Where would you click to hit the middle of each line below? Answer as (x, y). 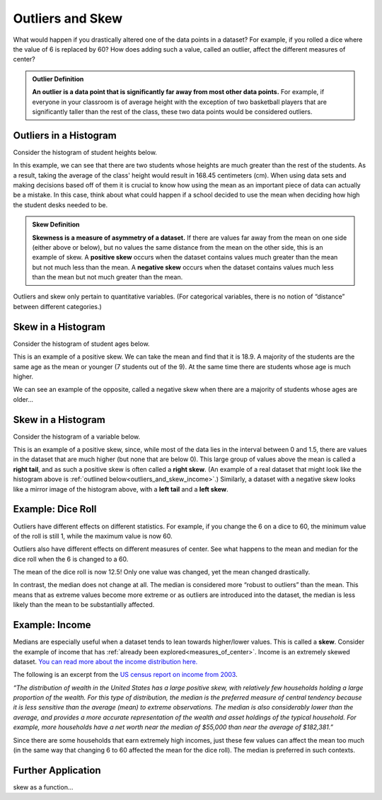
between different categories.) (57, 306)
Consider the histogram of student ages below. (81, 344)
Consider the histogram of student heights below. (85, 152)
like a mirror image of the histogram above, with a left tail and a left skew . (121, 489)
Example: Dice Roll (55, 509)
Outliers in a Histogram (65, 135)
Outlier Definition (58, 79)
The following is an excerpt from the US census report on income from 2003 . (125, 675)
